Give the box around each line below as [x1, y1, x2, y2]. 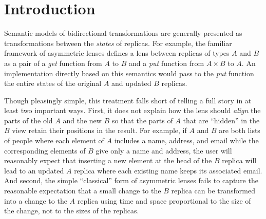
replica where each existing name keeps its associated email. [74, 165, 262, 176]
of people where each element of [4, 135, 104, 146]
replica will [222, 155, 257, 166]
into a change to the [4, 195, 67, 206]
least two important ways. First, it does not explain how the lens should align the [4, 105, 261, 116]
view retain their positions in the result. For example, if [12, 125, 187, 136]
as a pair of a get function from [4, 57, 102, 68]
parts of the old [4, 115, 53, 125]
